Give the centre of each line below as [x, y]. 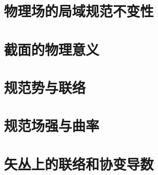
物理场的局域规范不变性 [79, 11]
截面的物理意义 [52, 49]
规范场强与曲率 [52, 126]
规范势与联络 [45, 87]
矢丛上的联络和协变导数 [79, 164]
